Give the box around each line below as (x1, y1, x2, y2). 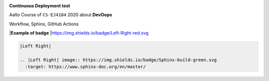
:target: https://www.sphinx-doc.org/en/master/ (25, 64, 146, 70)
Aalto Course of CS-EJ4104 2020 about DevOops (9, 12, 112, 18)
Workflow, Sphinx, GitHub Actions (9, 21, 79, 27)
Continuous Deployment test (9, 3, 70, 8)
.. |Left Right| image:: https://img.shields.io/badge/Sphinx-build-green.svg (19, 57, 217, 63)
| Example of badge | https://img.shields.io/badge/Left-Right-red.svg (9, 30, 149, 36)
